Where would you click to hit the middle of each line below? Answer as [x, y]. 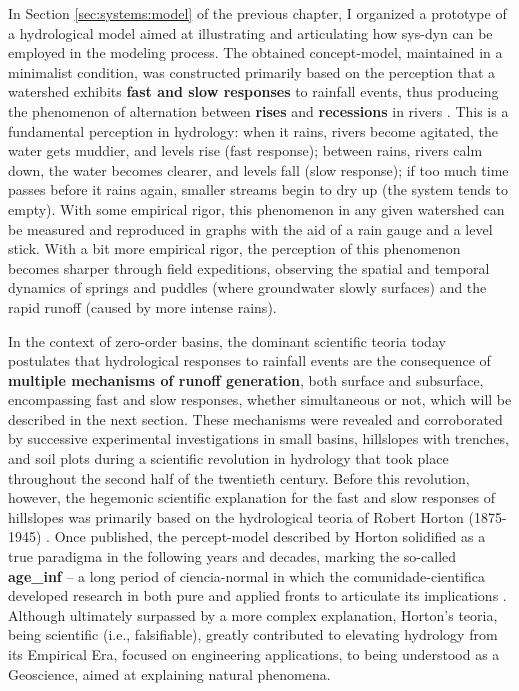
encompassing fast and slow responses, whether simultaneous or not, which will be [260, 399]
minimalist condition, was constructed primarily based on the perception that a [251, 71]
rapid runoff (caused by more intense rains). [142, 306]
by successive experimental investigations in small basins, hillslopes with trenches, [259, 438]
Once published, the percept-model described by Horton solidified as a [270, 536]
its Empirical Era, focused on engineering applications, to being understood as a [254, 654]
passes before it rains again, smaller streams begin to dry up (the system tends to [258, 189]
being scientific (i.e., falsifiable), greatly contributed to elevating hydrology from [253, 634]
